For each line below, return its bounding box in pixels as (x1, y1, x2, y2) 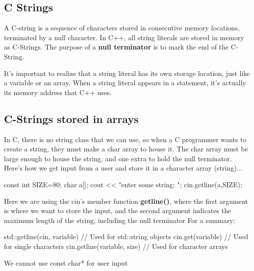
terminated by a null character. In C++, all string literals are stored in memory (4, 32, 244, 42)
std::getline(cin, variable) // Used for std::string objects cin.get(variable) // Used (4, 231, 249, 242)
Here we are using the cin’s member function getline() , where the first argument (4, 196, 248, 206)
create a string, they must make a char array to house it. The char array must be (4, 144, 248, 154)
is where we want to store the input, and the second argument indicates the (4, 205, 231, 216)
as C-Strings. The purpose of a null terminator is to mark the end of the (4, 42, 229, 52)
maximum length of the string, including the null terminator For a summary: (4, 215, 235, 225)
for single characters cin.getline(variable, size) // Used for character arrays (4, 241, 228, 251)
